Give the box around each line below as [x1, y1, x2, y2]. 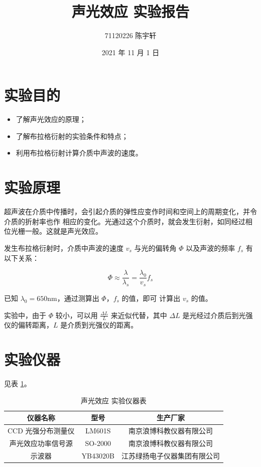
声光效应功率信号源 [9, 438, 73, 448]
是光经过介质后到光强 [182, 309, 253, 320]
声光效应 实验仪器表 [81, 395, 147, 405]
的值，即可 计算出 [121, 292, 181, 303]
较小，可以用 [55, 309, 98, 320]
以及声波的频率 [186, 242, 235, 253]
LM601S [85, 425, 111, 436]
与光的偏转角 [134, 242, 177, 253]
